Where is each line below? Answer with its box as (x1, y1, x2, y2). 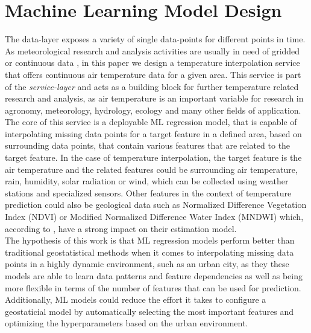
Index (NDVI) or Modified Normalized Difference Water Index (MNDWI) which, (5, 210, 304, 223)
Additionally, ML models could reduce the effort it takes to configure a (5, 293, 266, 306)
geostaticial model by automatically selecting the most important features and (5, 305, 294, 317)
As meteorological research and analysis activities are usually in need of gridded (5, 44, 300, 57)
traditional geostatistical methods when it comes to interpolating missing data (5, 245, 294, 258)
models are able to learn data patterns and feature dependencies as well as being (5, 270, 303, 282)
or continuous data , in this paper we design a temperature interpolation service (5, 56, 300, 69)
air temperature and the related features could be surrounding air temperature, (5, 163, 298, 175)
